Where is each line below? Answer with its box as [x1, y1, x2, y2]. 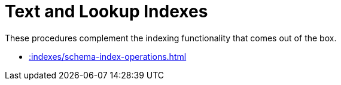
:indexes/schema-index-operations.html [29, 51, 187, 62]
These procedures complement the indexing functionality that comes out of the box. [5, 32, 337, 43]
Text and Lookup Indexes [5, 1, 208, 22]
